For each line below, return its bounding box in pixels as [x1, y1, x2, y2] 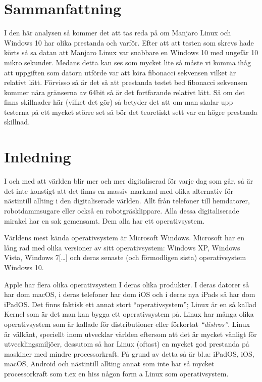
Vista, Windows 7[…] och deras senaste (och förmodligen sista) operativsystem [4, 252, 246, 263]
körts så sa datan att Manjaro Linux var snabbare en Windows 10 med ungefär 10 [4, 47, 258, 58]
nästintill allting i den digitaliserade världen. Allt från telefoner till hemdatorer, [4, 195, 250, 206]
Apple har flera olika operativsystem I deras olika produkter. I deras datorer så [4, 279, 249, 289]
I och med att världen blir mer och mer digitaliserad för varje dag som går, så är [4, 176, 253, 186]
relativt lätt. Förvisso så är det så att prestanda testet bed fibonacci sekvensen [4, 77, 248, 88]
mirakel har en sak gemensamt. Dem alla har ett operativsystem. [4, 215, 205, 226]
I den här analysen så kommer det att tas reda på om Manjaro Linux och [4, 27, 231, 38]
